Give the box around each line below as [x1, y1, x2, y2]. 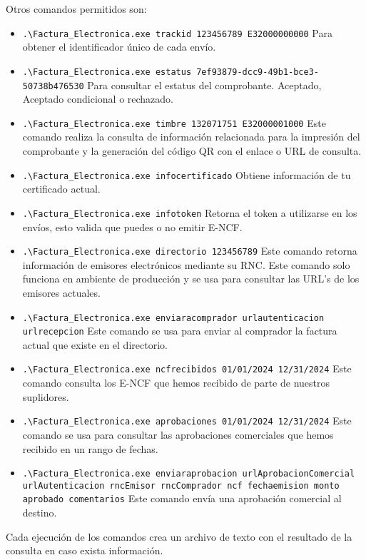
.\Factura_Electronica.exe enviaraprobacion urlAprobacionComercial [22, 469, 355, 479]
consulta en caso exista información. [6, 543, 163, 558]
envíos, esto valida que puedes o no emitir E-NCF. [22, 219, 243, 234]
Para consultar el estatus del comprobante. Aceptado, [87, 77, 322, 92]
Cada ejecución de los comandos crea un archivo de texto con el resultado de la [6, 529, 352, 544]
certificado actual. [22, 181, 101, 196]
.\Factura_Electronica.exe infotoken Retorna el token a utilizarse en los [22, 205, 357, 220]
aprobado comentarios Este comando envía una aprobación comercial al [22, 491, 342, 506]
